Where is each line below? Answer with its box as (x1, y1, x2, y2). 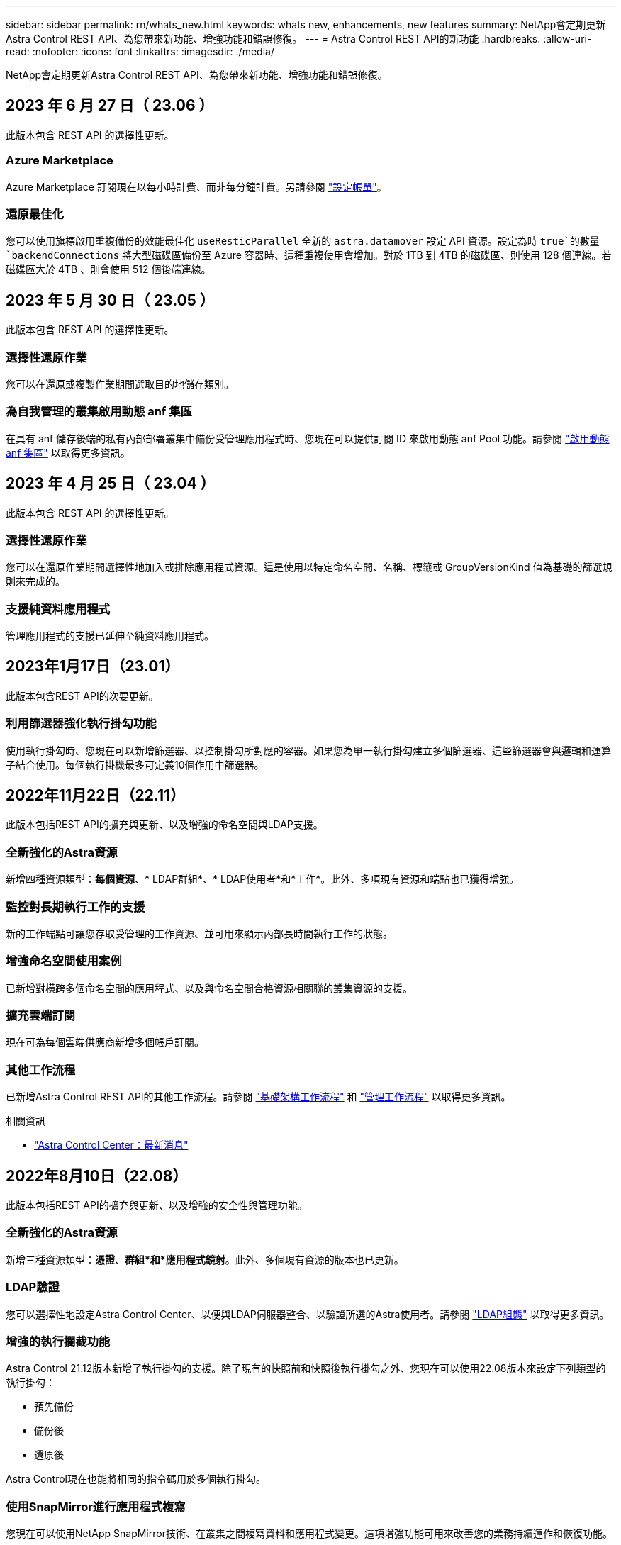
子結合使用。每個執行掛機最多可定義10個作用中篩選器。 (6, 758, 264, 771)
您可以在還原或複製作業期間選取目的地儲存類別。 (6, 377, 234, 390)
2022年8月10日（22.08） (6, 1166, 188, 1185)
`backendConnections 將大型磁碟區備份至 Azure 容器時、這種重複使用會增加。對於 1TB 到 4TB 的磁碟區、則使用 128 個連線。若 (6, 249, 612, 262)
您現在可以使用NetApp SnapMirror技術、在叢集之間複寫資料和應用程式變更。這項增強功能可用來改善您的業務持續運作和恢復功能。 (6, 1527, 612, 1540)
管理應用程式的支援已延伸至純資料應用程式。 (6, 630, 214, 642)
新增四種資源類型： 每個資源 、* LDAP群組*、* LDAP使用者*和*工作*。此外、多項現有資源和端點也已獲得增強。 (6, 873, 520, 886)
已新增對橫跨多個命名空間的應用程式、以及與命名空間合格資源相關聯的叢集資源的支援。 (6, 981, 413, 994)
